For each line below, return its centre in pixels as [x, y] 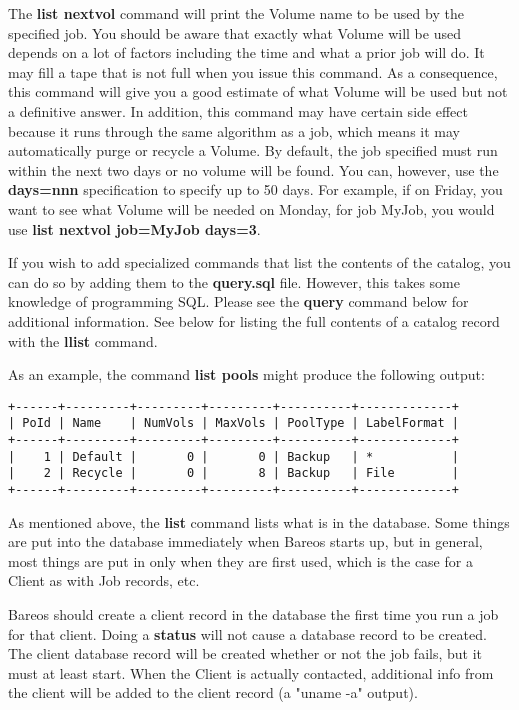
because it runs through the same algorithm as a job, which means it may [234, 130]
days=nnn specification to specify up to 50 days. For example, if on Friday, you [255, 189]
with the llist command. [83, 340]
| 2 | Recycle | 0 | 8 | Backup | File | [234, 473]
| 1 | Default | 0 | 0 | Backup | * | [234, 456]
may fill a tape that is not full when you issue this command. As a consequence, [253, 71]
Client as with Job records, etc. [104, 580]
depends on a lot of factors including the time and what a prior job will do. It [246, 52]
